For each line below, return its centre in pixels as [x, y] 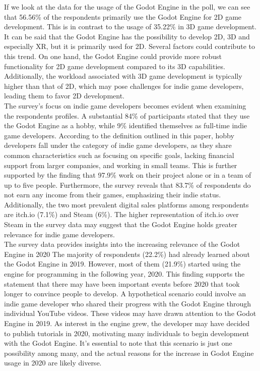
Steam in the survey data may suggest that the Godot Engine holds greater [121, 224]
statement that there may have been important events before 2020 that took [122, 283]
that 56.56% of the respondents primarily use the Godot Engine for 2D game [123, 16]
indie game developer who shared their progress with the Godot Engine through [128, 303]
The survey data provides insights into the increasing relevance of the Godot [122, 244]
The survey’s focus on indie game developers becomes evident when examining [125, 105]
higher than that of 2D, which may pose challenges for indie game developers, [124, 86]
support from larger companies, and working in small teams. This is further [121, 165]
